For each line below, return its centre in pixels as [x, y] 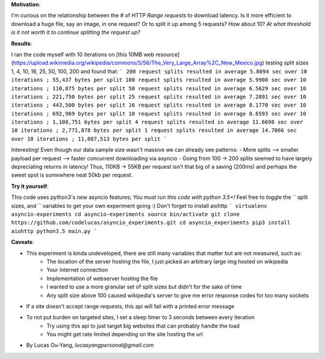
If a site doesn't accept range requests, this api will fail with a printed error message [130, 306]
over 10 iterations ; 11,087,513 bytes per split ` [89, 139]
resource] [168, 54]
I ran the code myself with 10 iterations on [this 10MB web [83, 54]
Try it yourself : [30, 186]
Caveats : [23, 242]
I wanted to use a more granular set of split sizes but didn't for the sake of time [144, 287]
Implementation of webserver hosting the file [102, 278]
